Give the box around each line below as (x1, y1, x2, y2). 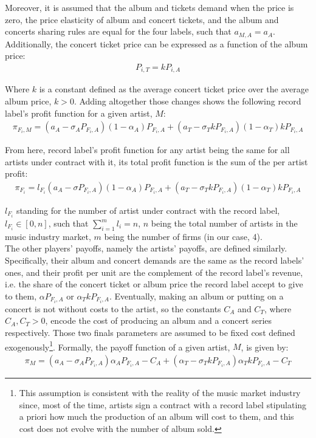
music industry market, (5, 230, 91, 242)
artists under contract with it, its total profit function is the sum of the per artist (5, 155, 308, 168)
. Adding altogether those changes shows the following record (74, 94, 301, 107)
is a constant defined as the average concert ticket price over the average (39, 83, 309, 95)
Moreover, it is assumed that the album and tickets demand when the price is (5, 1, 294, 13)
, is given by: (241, 340, 289, 353)
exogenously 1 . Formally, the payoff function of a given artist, (5, 338, 230, 353)
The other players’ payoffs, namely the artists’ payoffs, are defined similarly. (5, 242, 287, 255)
